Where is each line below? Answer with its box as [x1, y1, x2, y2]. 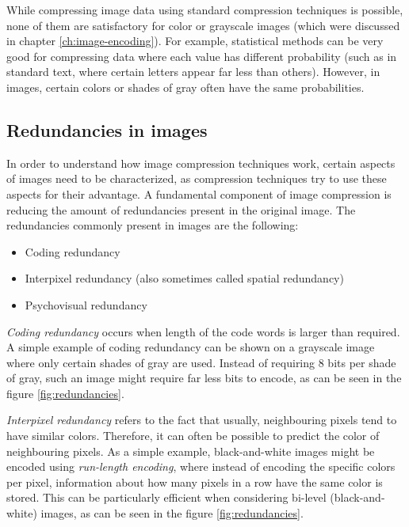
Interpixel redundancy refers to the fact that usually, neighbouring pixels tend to [6, 411, 397, 428]
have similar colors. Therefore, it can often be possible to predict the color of [6, 427, 380, 444]
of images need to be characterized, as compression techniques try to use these [6, 170, 387, 187]
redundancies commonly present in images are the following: [6, 217, 299, 233]
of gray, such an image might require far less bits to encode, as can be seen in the [6, 370, 402, 386]
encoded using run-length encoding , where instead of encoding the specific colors [6, 458, 396, 475]
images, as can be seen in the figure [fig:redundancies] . [40, 505, 304, 521]
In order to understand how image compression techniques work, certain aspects [6, 154, 396, 171]
